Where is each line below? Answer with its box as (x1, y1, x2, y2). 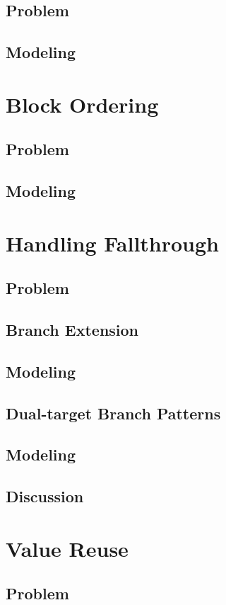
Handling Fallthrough (6, 228, 219, 257)
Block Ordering (6, 89, 159, 118)
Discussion (6, 485, 84, 507)
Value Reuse (6, 533, 129, 562)
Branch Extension (6, 319, 139, 341)
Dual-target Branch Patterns (6, 402, 221, 424)
